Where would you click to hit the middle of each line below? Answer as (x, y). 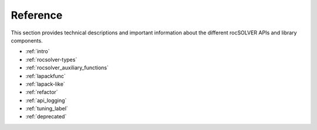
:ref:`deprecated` (46, 117)
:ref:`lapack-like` (45, 84)
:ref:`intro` (38, 51)
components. (27, 40)
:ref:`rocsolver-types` (51, 59)
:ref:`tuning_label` (47, 108)
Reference (37, 15)
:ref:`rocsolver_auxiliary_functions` (67, 68)
